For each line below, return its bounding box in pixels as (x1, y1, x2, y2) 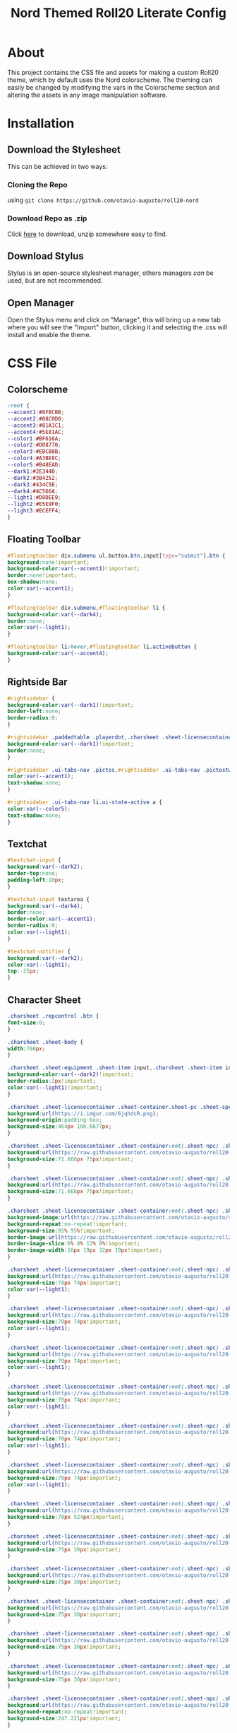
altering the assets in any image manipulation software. (7, 90, 168, 99)
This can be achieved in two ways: (7, 162, 108, 170)
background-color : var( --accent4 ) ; (7, 650, 109, 657)
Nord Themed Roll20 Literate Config (10, 5, 227, 21)
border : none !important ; (7, 572, 78, 579)
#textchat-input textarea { (7, 895, 90, 903)
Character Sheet (7, 994, 81, 1006)
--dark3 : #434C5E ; (7, 481, 59, 488)
